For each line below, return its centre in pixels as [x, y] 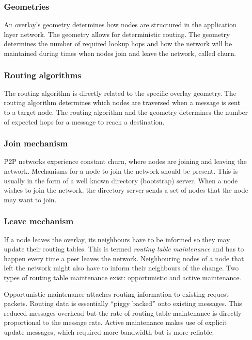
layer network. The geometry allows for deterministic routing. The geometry [117, 34]
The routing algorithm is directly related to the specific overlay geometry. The [120, 93]
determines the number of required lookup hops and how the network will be [118, 44]
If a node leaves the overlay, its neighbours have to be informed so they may [117, 239]
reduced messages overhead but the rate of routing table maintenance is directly [123, 313]
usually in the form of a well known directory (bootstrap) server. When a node [121, 180]
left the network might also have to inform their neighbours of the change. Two [121, 268]
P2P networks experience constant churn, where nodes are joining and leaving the [125, 161]
